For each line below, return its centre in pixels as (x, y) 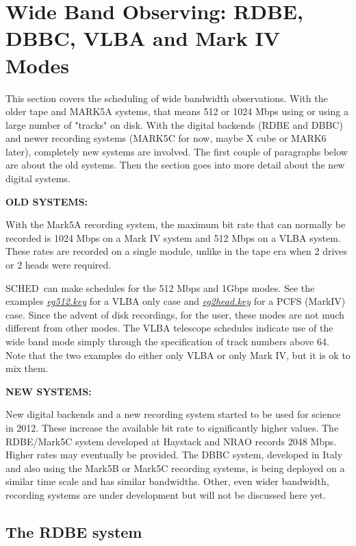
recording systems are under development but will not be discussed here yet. (166, 494)
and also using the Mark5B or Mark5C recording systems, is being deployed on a (175, 468)
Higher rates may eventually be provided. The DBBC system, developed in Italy (174, 455)
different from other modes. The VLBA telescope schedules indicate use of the (169, 328)
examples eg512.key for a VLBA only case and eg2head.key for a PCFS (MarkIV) (176, 301)
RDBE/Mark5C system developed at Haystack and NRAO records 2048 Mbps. (171, 441)
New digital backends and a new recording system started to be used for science (173, 414)
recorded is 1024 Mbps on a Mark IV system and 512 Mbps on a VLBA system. (173, 237)
